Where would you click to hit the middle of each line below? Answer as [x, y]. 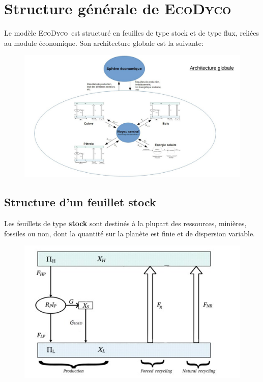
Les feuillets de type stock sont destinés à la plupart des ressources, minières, [125, 223]
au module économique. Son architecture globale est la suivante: [104, 43]
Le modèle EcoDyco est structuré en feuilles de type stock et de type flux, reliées [131, 33]
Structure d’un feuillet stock [80, 202]
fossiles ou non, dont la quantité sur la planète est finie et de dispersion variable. [129, 233]
